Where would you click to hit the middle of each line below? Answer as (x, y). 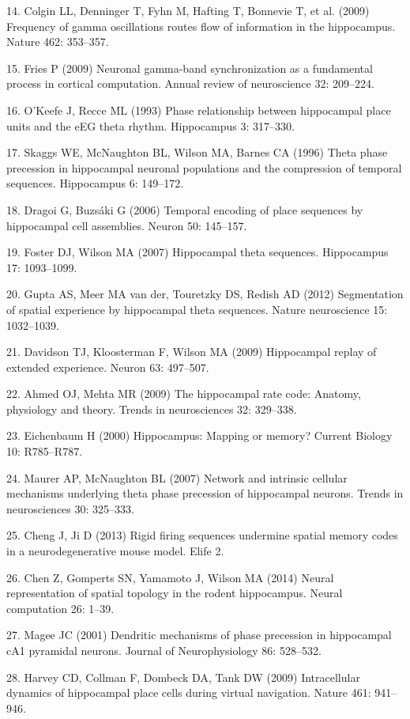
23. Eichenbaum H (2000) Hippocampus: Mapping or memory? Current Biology (199, 435)
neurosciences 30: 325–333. (70, 508)
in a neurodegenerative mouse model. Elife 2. (115, 551)
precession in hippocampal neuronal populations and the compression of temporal (204, 167)
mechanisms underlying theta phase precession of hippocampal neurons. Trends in (205, 493)
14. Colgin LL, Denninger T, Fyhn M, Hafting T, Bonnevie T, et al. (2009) (188, 10)
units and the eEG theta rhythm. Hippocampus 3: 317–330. (150, 125)
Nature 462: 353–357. (58, 42)
